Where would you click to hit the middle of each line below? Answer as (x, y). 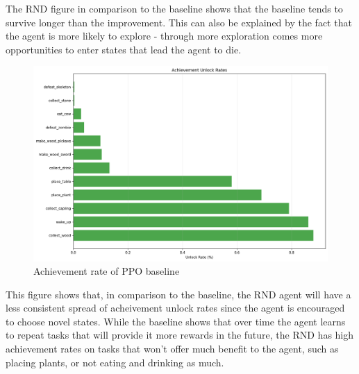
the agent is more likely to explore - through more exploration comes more (164, 36)
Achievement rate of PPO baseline (107, 271)
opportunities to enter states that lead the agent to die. (124, 49)
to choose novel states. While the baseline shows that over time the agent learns (176, 321)
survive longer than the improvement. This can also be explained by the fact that (179, 22)
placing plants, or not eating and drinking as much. (115, 362)
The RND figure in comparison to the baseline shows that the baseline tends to (174, 8)
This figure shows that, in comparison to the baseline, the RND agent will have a (178, 294)
